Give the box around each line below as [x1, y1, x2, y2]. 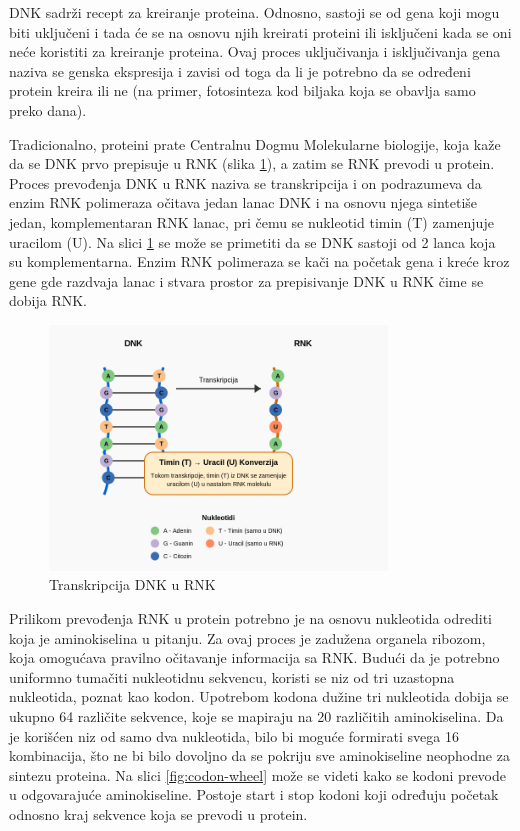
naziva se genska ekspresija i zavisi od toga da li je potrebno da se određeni [9, 60, 471, 81]
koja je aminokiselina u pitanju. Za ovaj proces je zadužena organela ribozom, [9, 627, 486, 648]
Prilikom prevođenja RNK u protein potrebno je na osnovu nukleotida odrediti [9, 608, 492, 628]
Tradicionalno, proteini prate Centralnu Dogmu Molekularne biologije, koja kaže [9, 133, 501, 154]
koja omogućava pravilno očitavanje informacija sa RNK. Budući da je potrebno [9, 647, 500, 668]
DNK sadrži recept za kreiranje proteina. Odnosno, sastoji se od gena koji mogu [9, 2, 500, 22]
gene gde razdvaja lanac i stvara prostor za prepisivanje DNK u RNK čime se [9, 270, 484, 291]
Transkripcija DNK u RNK [49, 574, 216, 595]
